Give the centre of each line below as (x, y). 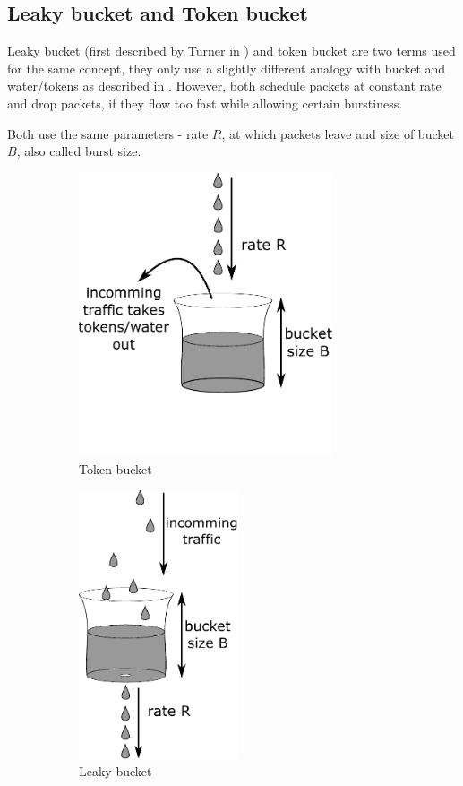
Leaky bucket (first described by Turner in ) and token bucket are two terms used (231, 51)
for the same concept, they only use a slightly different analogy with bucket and (227, 68)
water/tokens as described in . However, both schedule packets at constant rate (224, 86)
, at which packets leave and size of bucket (338, 133)
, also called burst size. (79, 151)
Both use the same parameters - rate (108, 133)
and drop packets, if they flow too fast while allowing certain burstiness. (205, 103)
